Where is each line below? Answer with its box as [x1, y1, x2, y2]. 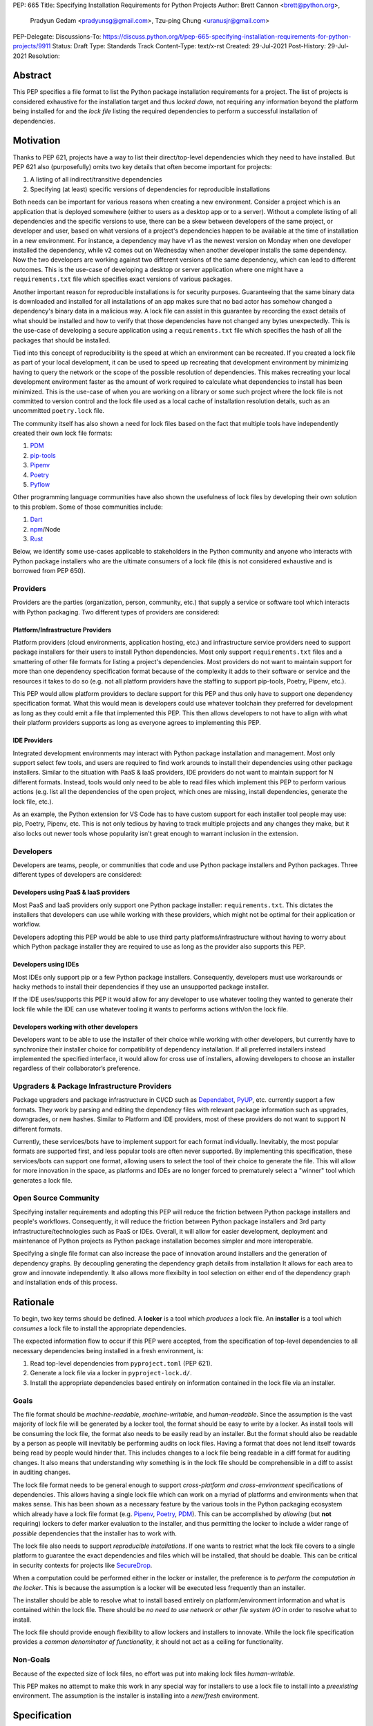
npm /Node [30, 525, 61, 533]
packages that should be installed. [12, 336, 111, 345]
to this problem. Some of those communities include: [12, 503, 164, 511]
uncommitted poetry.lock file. [12, 407, 105, 415]
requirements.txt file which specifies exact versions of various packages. [12, 275, 233, 283]
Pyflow [30, 481, 50, 489]
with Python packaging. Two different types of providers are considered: [12, 608, 220, 616]
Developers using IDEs [12, 960, 79, 969]
